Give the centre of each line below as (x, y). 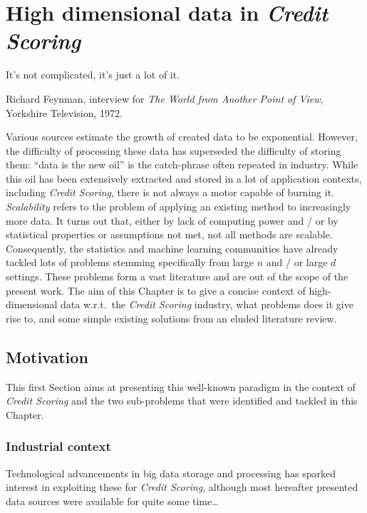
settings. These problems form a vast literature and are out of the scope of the (177, 276)
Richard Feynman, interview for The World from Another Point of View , (165, 98)
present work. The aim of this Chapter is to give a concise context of (156, 290)
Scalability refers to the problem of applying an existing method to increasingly (179, 207)
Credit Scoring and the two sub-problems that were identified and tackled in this (182, 401)
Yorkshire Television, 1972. (64, 112)
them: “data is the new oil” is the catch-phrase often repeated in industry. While (182, 164)
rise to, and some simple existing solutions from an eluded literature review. (171, 318)
